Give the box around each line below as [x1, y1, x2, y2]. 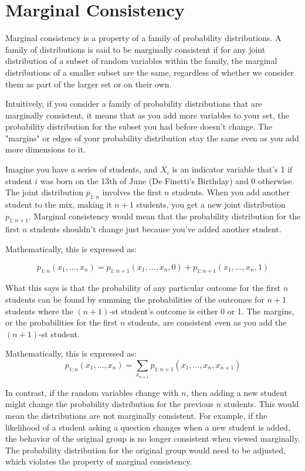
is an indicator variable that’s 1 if [172, 163, 293, 175]
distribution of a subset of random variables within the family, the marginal [5, 55, 277, 67]
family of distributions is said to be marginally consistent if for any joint [5, 43, 266, 55]
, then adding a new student [186, 386, 287, 398]
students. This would [223, 398, 299, 410]
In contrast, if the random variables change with [5, 386, 179, 398]
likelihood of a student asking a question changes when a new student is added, [5, 421, 290, 433]
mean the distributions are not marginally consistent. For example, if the [5, 409, 267, 421]
